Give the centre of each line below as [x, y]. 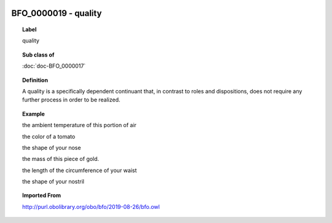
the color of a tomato [49, 136]
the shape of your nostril [53, 182]
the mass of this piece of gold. [61, 159]
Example [34, 114]
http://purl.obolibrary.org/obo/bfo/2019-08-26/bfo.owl [91, 206]
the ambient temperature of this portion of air [79, 125]
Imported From [42, 195]
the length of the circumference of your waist [80, 170]
